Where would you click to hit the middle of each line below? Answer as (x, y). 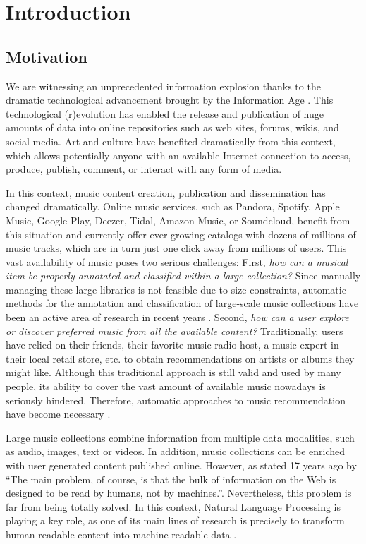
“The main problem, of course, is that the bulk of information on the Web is (171, 479)
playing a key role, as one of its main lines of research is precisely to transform (175, 520)
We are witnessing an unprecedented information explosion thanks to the (163, 86)
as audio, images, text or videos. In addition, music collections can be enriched (176, 451)
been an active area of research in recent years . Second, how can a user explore (177, 317)
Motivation (47, 56)
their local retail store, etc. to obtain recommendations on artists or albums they (180, 358)
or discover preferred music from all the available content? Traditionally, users (175, 331)
